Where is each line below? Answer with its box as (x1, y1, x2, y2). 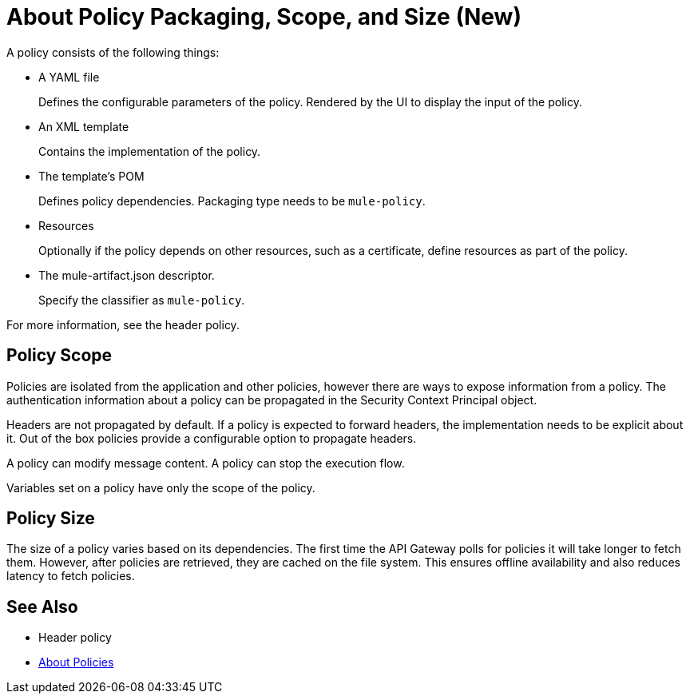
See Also (6, 596, 78, 617)
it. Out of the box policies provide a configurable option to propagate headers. (6, 431, 417, 445)
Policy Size (6, 508, 95, 529)
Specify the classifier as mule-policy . (38, 292, 245, 307)
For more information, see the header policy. (6, 317, 240, 332)
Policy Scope (6, 345, 113, 366)
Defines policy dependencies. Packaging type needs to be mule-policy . (38, 193, 426, 208)
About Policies (38, 655, 114, 670)
